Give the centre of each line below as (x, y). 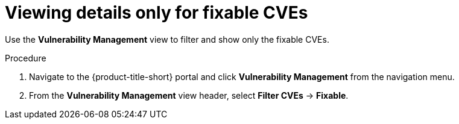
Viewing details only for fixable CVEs (157, 13)
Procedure (26, 58)
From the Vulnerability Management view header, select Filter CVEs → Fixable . (189, 95)
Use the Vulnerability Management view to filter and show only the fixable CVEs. (167, 39)
